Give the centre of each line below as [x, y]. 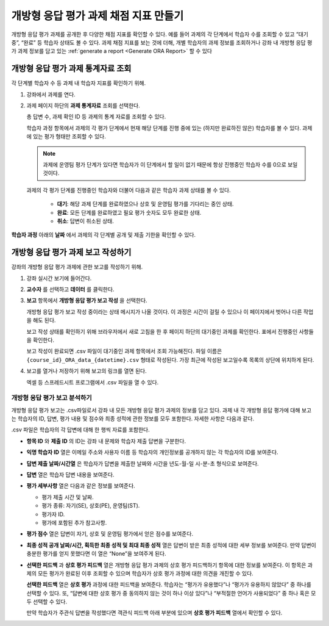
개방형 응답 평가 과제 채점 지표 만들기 [97, 16]
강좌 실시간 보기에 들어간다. [59, 278]
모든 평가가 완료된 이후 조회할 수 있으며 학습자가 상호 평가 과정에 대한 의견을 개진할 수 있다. [146, 573]
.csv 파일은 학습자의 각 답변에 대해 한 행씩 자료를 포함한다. [80, 430]
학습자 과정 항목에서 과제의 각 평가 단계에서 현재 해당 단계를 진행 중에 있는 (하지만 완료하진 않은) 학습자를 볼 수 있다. [164, 128]
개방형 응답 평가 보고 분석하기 [52, 398]
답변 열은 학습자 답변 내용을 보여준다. [70, 475]
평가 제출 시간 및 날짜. [68, 497]
